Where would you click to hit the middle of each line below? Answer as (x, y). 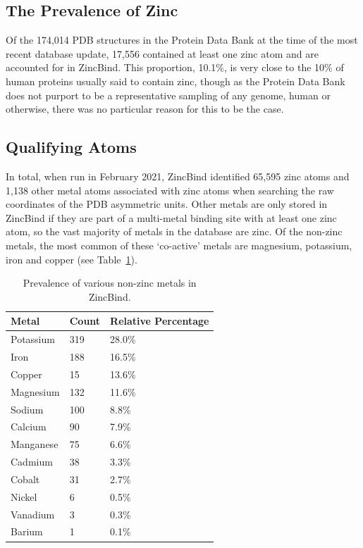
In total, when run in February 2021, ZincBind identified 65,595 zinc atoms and (178, 176)
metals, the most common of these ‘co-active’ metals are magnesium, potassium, (179, 245)
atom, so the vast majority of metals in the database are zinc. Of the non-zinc (174, 231)
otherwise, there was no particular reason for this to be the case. (145, 109)
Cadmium (32, 462)
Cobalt (25, 479)
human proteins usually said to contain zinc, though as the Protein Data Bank (176, 81)
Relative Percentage (160, 321)
